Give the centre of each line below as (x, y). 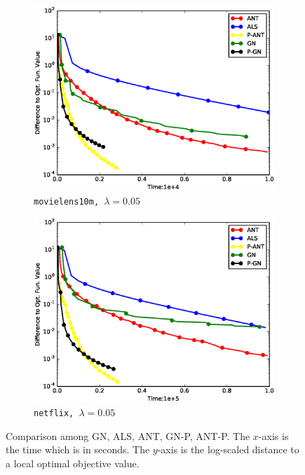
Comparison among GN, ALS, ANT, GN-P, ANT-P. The (128, 435)
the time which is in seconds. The (78, 449)
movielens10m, (67, 201)
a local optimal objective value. (73, 463)
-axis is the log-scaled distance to (228, 449)
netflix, (54, 413)
